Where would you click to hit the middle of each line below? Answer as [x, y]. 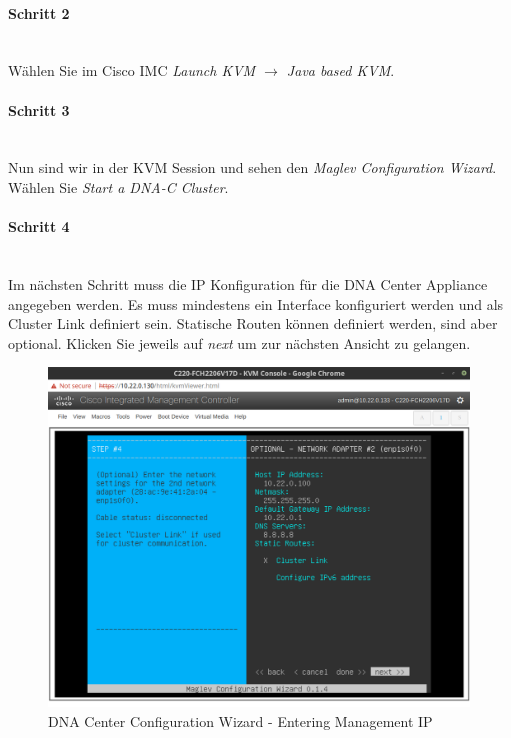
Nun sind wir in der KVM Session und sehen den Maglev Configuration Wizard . [252, 167]
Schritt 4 [39, 226]
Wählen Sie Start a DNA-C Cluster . [118, 186]
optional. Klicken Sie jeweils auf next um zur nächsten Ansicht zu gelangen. [239, 342]
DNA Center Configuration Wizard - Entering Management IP [240, 721]
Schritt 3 [39, 109]
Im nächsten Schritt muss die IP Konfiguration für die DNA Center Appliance [248, 283]
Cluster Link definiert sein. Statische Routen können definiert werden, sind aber [253, 323]
